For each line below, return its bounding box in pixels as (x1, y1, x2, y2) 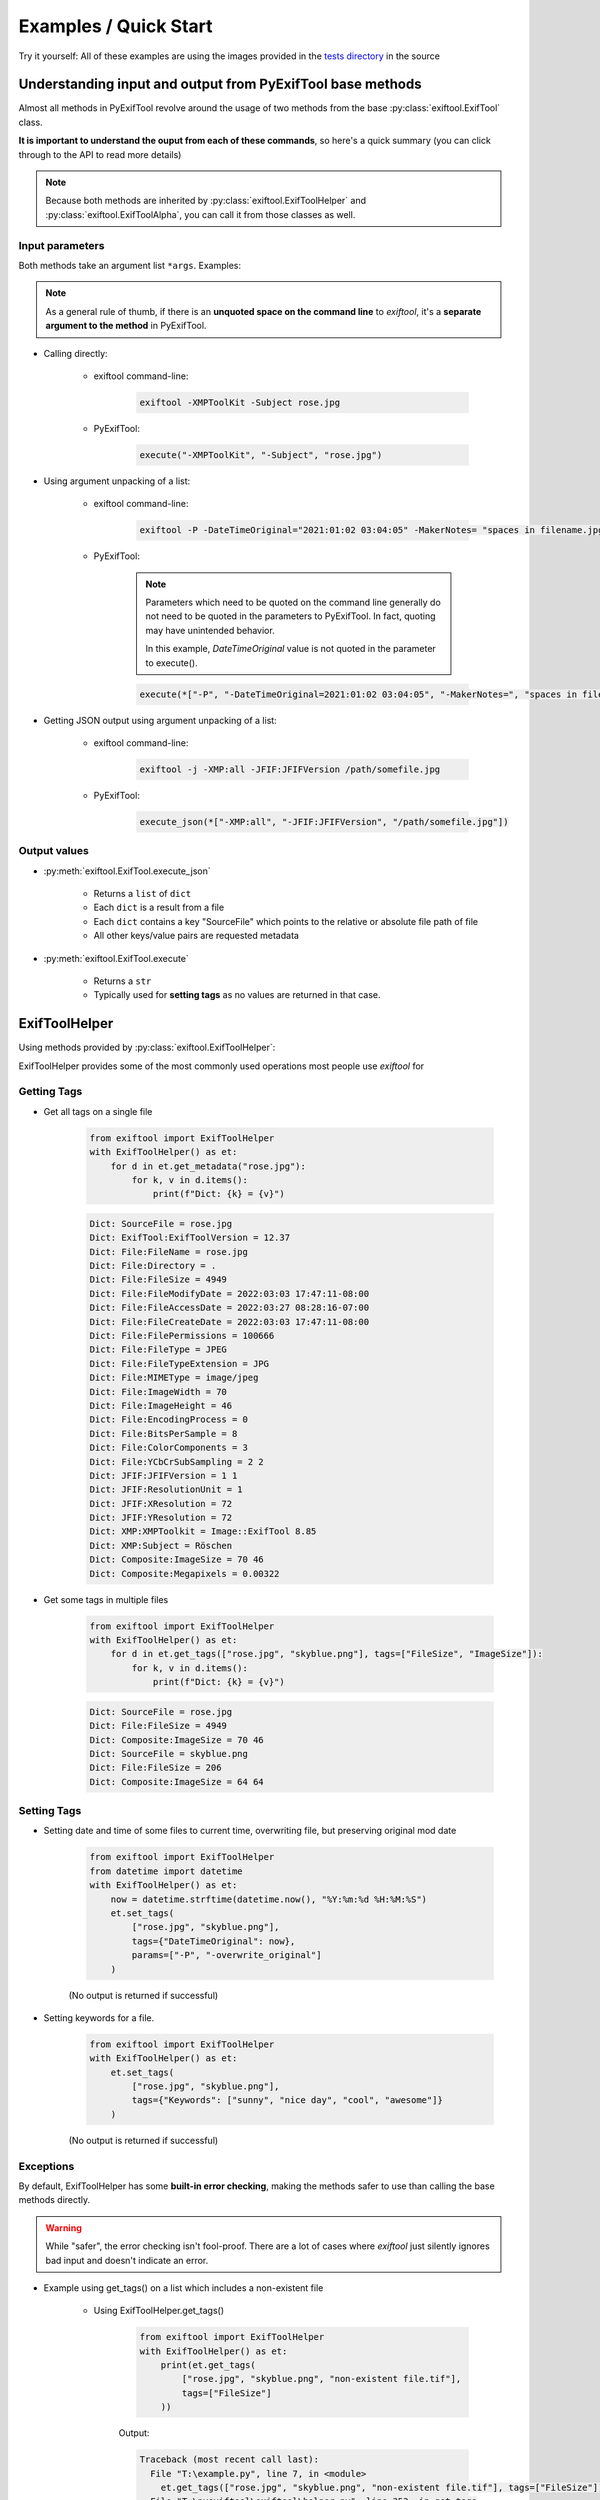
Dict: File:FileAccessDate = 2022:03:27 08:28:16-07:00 (89, 1302, 370, 1314)
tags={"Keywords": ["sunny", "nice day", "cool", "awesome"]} (131, 2095, 444, 2106)
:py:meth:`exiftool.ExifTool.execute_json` (43, 865, 212, 877)
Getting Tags (18, 1085, 83, 1099)
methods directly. (18, 2194, 91, 2206)
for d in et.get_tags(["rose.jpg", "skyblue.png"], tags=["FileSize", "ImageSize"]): (110, 1648, 544, 1660)
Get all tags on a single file (43, 1105, 153, 1117)
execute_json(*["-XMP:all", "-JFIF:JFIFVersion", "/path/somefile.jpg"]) (139, 816, 509, 827)
